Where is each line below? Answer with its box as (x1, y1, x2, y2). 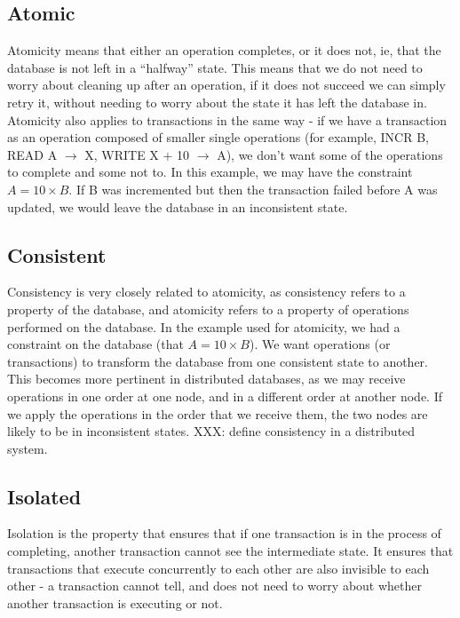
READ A (7, 145, 58, 163)
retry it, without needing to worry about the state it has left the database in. (7, 92, 427, 111)
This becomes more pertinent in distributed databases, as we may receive (7, 369, 406, 388)
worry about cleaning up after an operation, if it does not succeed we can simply (7, 75, 446, 94)
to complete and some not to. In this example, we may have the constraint (7, 162, 413, 181)
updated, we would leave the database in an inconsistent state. (7, 197, 348, 216)
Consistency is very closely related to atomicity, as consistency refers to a (7, 282, 406, 301)
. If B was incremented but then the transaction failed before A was (68, 179, 438, 198)
